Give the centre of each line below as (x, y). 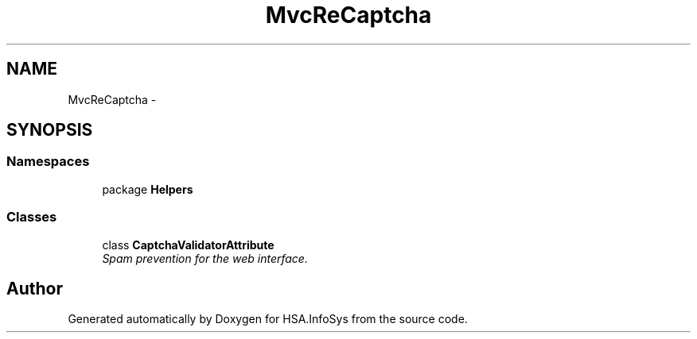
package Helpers (148, 189)
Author (35, 288)
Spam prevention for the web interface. (205, 258)
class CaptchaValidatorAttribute (188, 245)
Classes (32, 217)
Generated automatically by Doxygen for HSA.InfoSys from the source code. (268, 319)
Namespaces (48, 162)
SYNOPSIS (50, 130)
